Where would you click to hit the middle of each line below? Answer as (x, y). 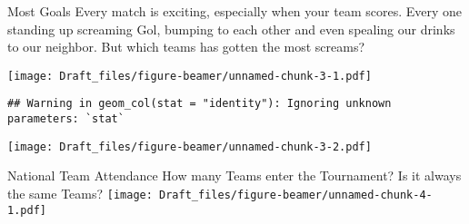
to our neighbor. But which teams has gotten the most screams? (186, 47)
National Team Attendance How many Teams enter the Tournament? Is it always (234, 175)
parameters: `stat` (66, 119)
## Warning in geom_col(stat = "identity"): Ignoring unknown (200, 104)
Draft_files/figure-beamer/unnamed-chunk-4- (296, 195)
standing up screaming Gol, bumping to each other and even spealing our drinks (231, 29)
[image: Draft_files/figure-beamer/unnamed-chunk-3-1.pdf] (190, 76)
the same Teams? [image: (80, 193)
